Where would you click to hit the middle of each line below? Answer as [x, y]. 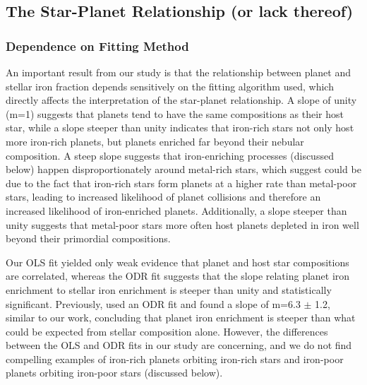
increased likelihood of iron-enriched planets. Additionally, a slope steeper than [176, 210]
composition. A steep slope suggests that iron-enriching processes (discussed [170, 155]
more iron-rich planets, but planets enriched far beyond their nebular [155, 141]
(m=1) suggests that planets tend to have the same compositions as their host [175, 113]
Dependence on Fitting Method [97, 46]
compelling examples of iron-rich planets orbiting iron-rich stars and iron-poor [175, 359]
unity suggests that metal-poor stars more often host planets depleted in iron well [182, 224]
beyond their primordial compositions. [88, 238]
